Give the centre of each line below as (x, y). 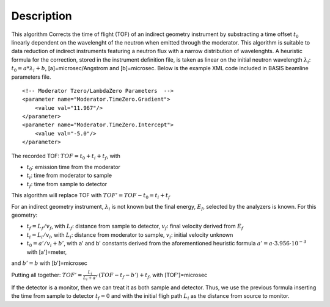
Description (42, 16)
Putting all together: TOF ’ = (47, 275)
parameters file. (31, 77)
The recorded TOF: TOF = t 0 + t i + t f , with (66, 157)
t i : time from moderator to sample (69, 176)
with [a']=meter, (47, 252)
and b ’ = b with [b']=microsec (50, 263)
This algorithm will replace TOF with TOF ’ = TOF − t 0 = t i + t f (91, 196)
